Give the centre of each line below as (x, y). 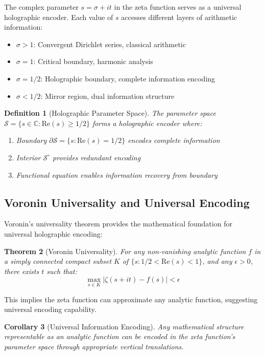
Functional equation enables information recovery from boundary (117, 174)
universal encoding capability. (50, 309)
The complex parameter (41, 7)
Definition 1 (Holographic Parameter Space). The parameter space (110, 113)
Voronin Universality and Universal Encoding (127, 202)
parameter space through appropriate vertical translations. (94, 346)
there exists (22, 271)
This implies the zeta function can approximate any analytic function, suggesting (131, 299)
